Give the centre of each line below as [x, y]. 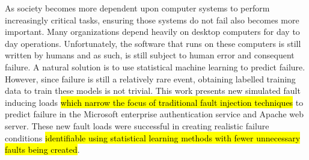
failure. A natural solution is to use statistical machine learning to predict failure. [155, 66]
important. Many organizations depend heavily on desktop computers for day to [152, 32]
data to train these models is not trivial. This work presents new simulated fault [153, 91]
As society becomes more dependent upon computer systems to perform [137, 8]
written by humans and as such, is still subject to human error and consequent [150, 55]
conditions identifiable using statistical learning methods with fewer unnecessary [153, 137]
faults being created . [42, 149]
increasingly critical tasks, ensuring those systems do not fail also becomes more [152, 20]
